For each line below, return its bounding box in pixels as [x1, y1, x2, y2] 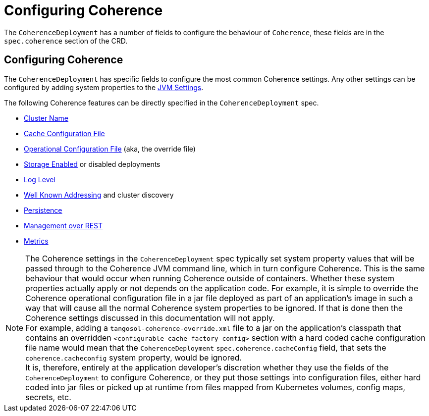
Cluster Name [24, 113, 68, 122]
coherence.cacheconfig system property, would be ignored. [25, 352, 242, 363]
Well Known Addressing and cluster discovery [24, 190, 174, 199]
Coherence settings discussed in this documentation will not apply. [25, 312, 275, 323]
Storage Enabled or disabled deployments [24, 159, 161, 168]
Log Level [24, 175, 55, 184]
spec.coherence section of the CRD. [4, 36, 128, 45]
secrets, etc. [25, 392, 71, 402]
